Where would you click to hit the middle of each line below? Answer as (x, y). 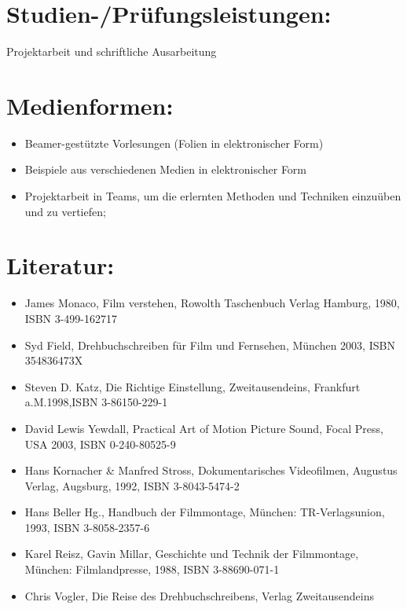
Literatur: (60, 265)
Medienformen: (90, 105)
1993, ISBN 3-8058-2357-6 (87, 527)
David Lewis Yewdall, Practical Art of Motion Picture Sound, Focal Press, (204, 428)
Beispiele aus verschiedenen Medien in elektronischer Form (166, 169)
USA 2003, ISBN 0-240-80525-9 (100, 444)
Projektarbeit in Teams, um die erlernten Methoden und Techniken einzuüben (213, 196)
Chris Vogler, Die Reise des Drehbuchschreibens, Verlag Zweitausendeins (200, 595)
